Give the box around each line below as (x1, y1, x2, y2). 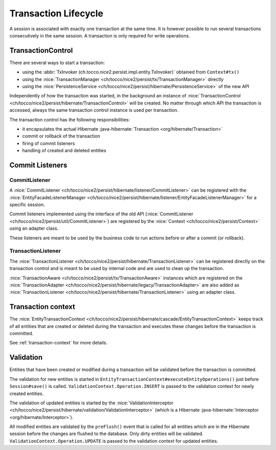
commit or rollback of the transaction (22, 133, 101, 139)
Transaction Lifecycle (9, 8, 104, 19)
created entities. (9, 390, 44, 397)
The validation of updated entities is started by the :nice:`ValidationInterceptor (9, 400, 174, 406)
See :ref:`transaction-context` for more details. (9, 340, 108, 346)
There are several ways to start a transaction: (9, 59, 105, 66)
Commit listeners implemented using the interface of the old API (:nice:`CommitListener (9, 211, 194, 217)
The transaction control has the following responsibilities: (9, 116, 130, 122)
